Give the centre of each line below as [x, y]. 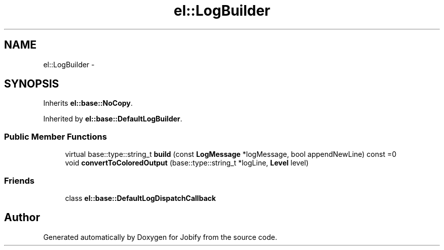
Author [22, 218]
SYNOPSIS [32, 84]
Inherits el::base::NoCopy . [88, 103]
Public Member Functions [55, 136]
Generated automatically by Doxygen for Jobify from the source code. [160, 237]
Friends [19, 180]
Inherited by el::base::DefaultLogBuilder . [113, 119]
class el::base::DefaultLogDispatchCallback [140, 198]
